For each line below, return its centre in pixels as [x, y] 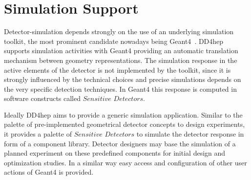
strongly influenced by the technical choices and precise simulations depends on [123, 79]
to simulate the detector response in [190, 134]
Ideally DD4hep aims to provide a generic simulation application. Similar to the [123, 114]
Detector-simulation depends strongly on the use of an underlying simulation [119, 31]
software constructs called [42, 98]
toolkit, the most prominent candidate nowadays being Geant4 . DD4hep [114, 41]
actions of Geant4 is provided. [49, 172]
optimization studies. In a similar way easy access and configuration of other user [125, 162]
